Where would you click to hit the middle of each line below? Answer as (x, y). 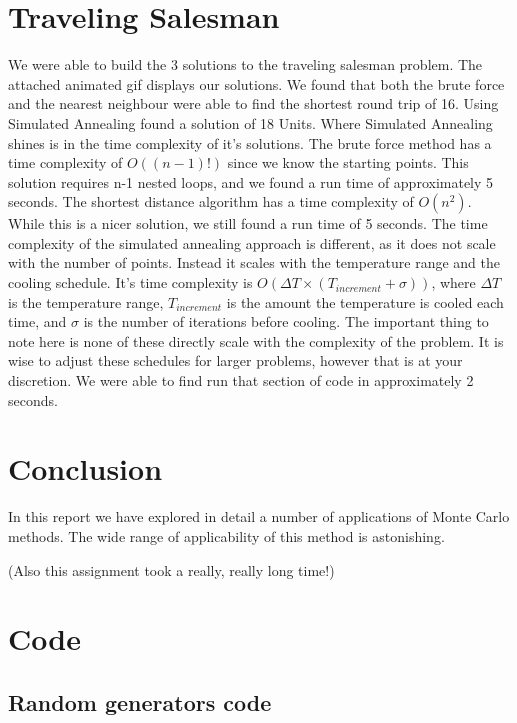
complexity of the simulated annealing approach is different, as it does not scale (252, 242)
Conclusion (85, 468)
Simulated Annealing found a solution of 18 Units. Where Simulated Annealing (250, 122)
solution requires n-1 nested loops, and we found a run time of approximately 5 (251, 181)
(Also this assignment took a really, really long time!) (171, 569)
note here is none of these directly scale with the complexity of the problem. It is (256, 340)
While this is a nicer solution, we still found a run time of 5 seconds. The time (248, 223)
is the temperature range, (86, 301)
